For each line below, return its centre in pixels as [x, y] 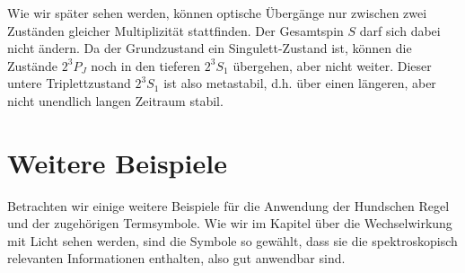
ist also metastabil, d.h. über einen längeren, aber [300, 83]
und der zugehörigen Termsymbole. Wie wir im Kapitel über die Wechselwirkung [230, 223]
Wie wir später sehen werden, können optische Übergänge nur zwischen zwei [217, 13]
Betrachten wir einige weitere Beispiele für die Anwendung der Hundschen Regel [228, 205]
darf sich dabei [400, 30]
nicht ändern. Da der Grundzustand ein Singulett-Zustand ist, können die [210, 48]
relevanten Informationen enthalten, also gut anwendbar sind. [176, 258]
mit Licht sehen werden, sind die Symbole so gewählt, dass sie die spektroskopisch [232, 240]
